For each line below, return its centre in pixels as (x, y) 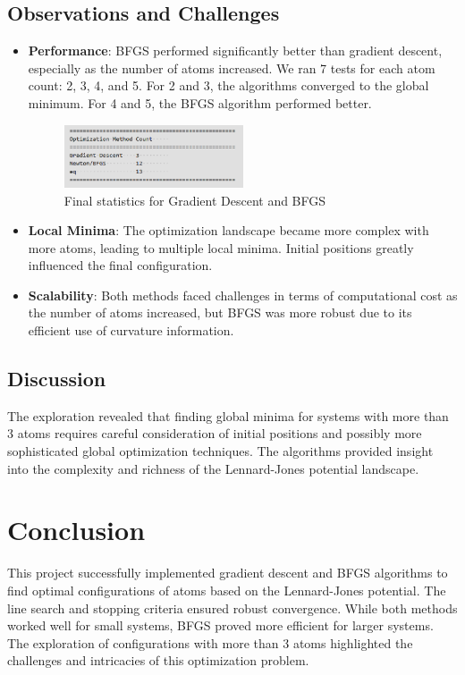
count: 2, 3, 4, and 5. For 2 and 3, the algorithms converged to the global (228, 85)
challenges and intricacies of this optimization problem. (158, 660)
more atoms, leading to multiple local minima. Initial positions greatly (221, 247)
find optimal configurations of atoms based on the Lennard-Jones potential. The (227, 590)
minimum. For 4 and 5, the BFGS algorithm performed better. (200, 102)
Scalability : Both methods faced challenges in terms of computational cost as (243, 295)
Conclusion (76, 530)
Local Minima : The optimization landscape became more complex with (228, 230)
